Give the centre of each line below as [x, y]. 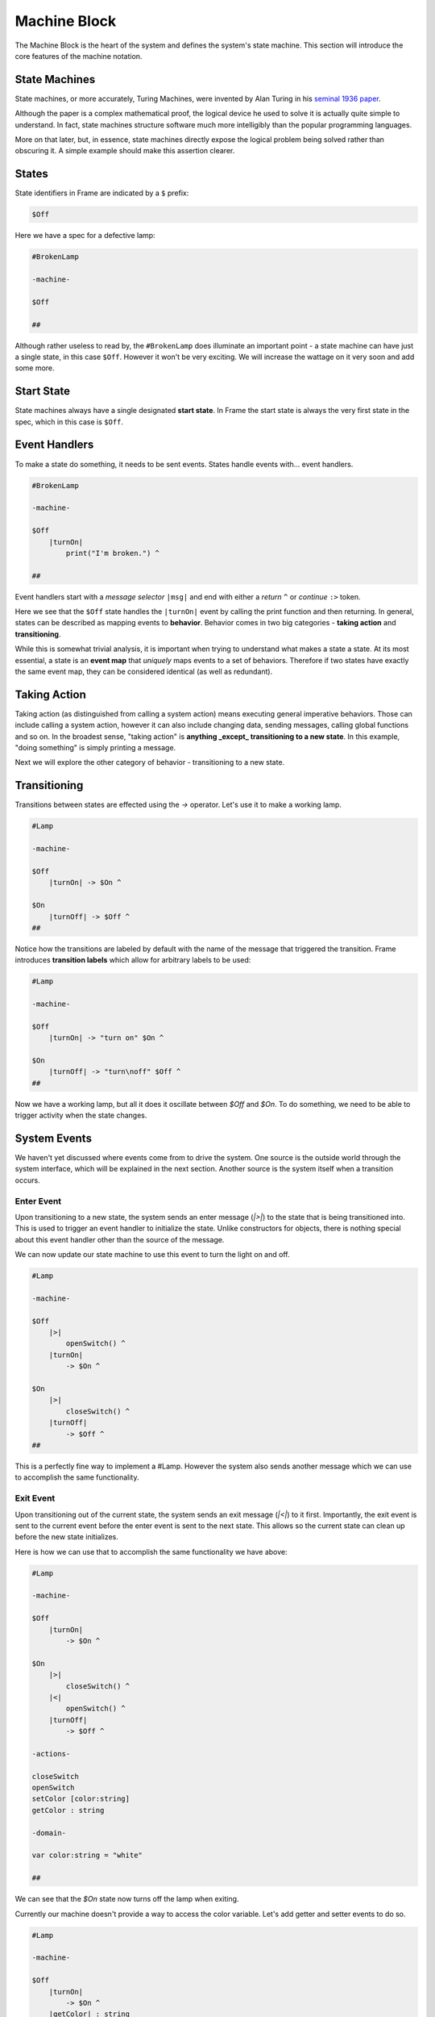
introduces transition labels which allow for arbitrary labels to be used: [133, 960]
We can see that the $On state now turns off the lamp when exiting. [127, 1899]
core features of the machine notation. [79, 56]
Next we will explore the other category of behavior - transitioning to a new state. [150, 762]
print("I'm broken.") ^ [113, 553]
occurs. [27, 1180]
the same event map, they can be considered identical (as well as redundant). [144, 672]
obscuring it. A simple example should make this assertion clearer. [125, 151]
